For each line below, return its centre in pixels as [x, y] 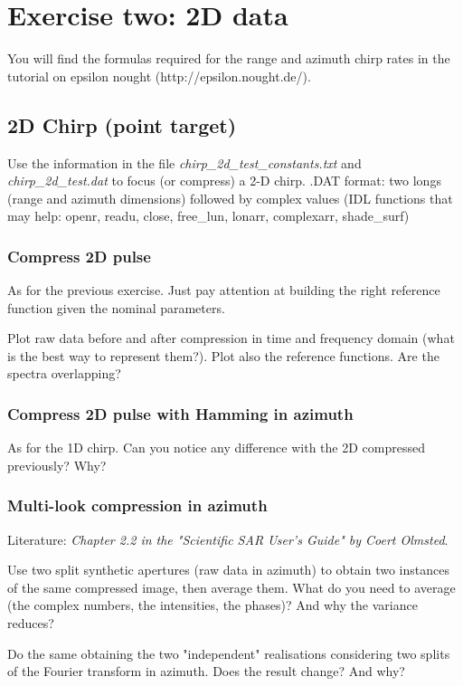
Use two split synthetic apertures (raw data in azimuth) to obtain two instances [228, 570]
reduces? [31, 623]
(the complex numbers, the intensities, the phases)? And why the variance [213, 605]
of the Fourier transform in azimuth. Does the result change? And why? [206, 671]
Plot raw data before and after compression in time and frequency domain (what [231, 338]
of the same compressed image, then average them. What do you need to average [231, 587]
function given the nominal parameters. [116, 307]
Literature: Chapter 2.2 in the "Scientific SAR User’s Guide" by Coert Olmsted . [228, 539]
